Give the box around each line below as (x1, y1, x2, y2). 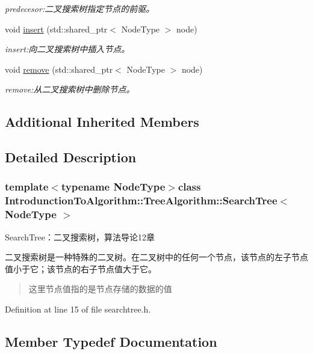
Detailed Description (5, 148, 137, 166)
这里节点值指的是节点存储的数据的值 (28, 282, 172, 295)
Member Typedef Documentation (5, 332, 217, 350)
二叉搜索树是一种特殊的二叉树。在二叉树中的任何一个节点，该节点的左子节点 (5, 251, 308, 263)
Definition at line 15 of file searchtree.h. (5, 302, 151, 315)
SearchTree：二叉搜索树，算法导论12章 (5, 230, 155, 243)
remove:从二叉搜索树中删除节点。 (5, 83, 135, 96)
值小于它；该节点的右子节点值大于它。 (5, 262, 156, 275)
